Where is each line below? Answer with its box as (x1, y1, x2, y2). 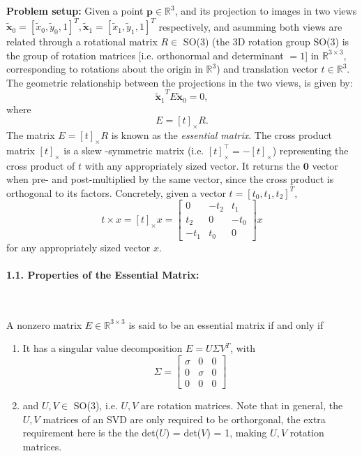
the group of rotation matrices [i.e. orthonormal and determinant (6, 47, 284, 62)
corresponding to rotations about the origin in (6, 61, 203, 76)
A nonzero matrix (6, 317, 82, 332)
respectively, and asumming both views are (158, 19, 342, 34)
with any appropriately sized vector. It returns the (84, 158, 300, 172)
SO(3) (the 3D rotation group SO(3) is (183, 34, 349, 49)
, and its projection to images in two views (174, 3, 357, 17)
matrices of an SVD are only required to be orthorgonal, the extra (43, 411, 326, 426)
